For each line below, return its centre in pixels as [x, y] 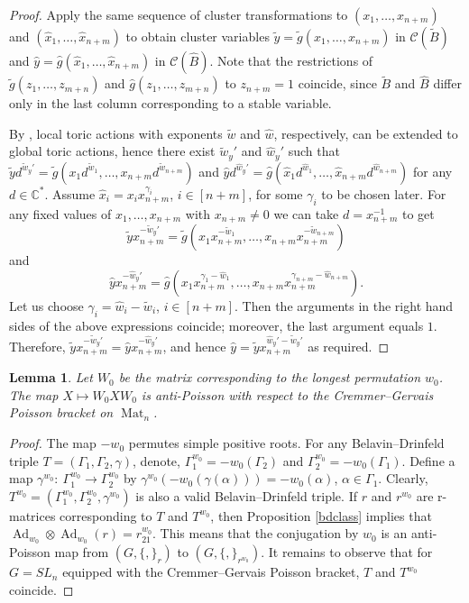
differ [447, 83]
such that [314, 151]
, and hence [194, 346]
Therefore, [37, 346]
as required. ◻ [349, 346]
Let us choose [46, 305]
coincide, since [337, 83]
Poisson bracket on [61, 412]
